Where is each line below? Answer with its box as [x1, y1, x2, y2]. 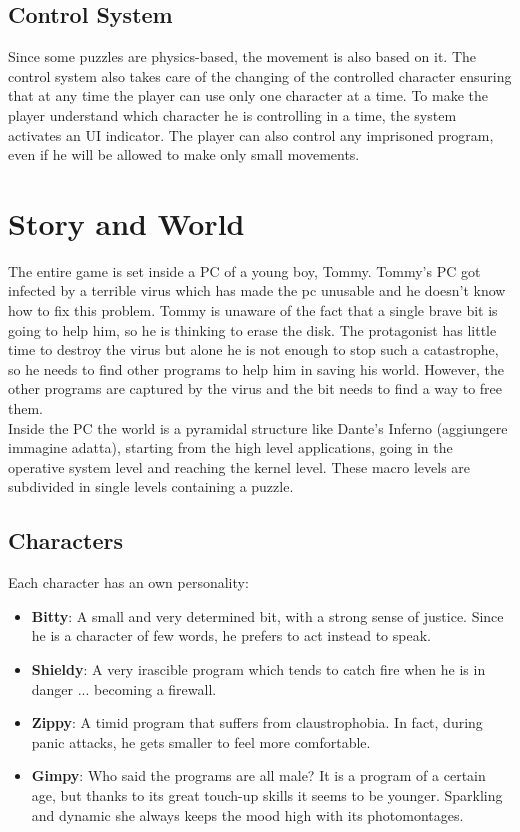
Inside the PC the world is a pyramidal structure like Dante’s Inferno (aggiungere [8, 417, 508, 438]
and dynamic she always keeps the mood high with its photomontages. [31, 804, 464, 825]
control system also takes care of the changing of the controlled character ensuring [8, 65, 512, 86]
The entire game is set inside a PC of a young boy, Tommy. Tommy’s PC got [8, 260, 481, 281]
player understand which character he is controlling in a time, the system [8, 104, 457, 125]
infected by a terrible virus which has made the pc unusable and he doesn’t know [8, 280, 506, 301]
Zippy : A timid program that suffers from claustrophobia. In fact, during [31, 712, 483, 733]
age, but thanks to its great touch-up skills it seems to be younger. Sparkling [31, 784, 503, 805]
